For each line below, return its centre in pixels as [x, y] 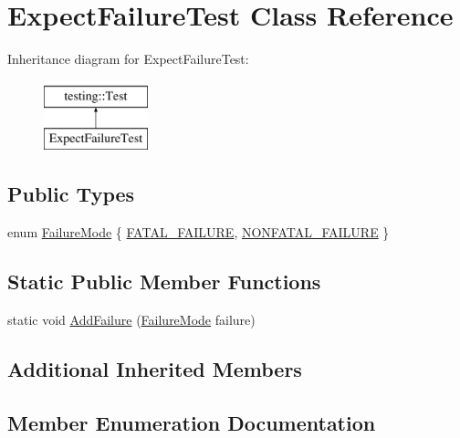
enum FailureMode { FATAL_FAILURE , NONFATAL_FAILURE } [199, 232]
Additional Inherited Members [155, 368]
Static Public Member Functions [164, 282]
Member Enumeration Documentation [192, 422]
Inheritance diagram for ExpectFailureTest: [128, 59]
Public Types [71, 194]
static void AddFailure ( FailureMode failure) [131, 319]
